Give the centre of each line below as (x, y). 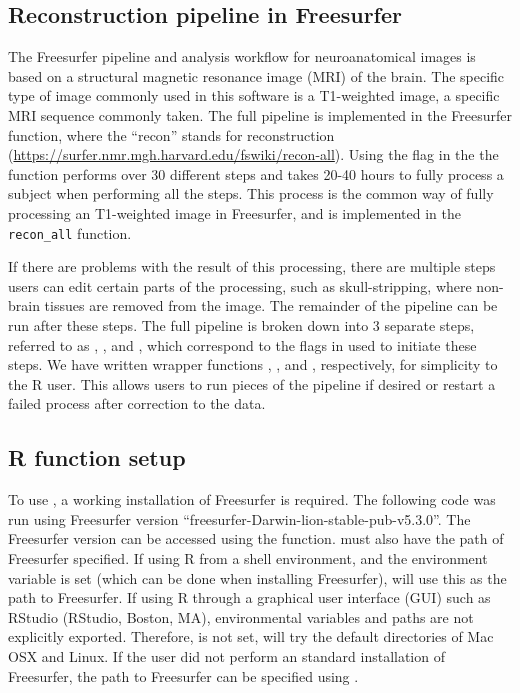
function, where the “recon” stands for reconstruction (171, 134)
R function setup (97, 457)
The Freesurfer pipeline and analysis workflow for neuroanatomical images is (242, 56)
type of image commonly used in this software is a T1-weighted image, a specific (254, 95)
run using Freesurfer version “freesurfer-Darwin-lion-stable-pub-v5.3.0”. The (239, 518)
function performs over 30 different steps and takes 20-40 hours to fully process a (256, 173)
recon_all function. (70, 232)
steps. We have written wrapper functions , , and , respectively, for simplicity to (253, 364)
